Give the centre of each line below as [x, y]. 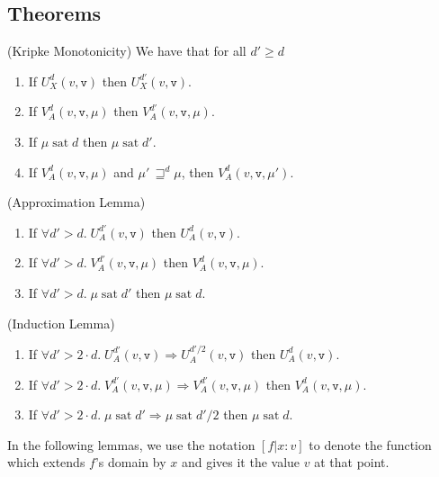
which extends [46, 462]
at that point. [352, 462]
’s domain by [130, 462]
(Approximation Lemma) [76, 202]
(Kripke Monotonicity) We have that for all [127, 51]
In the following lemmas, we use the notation [131, 444]
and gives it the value [241, 462]
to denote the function [370, 444]
